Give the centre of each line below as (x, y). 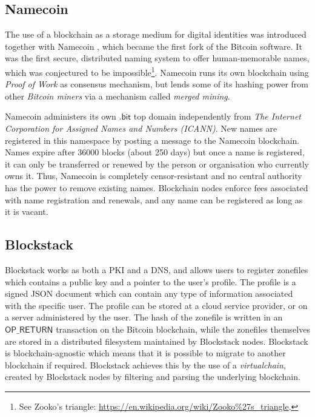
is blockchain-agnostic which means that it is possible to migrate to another (145, 353)
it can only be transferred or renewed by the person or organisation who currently (157, 164)
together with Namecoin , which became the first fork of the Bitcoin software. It (154, 46)
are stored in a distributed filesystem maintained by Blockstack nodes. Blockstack (157, 341)
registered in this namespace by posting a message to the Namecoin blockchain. (152, 140)
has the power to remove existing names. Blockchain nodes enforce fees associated (157, 187)
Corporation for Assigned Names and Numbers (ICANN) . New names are (141, 128)
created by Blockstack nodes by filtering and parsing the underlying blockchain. (153, 377)
